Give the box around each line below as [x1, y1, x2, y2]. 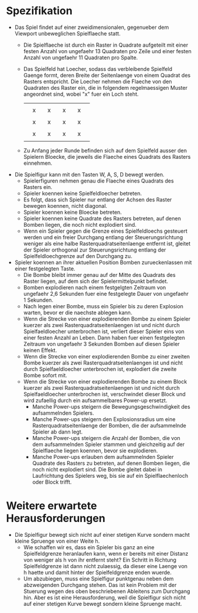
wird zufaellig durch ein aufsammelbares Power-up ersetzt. [23, 397, 168, 404]
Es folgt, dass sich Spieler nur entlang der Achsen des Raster [23, 196, 172, 203]
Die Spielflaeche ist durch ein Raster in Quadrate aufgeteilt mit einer [23, 41, 189, 48]
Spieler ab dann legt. [32, 428, 83, 435]
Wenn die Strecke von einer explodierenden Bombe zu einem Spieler [23, 315, 190, 322]
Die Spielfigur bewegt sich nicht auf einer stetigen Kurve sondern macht [14, 531, 190, 538]
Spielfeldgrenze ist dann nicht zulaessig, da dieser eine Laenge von [23, 562, 187, 569]
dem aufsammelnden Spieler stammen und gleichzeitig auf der [32, 441, 185, 448]
